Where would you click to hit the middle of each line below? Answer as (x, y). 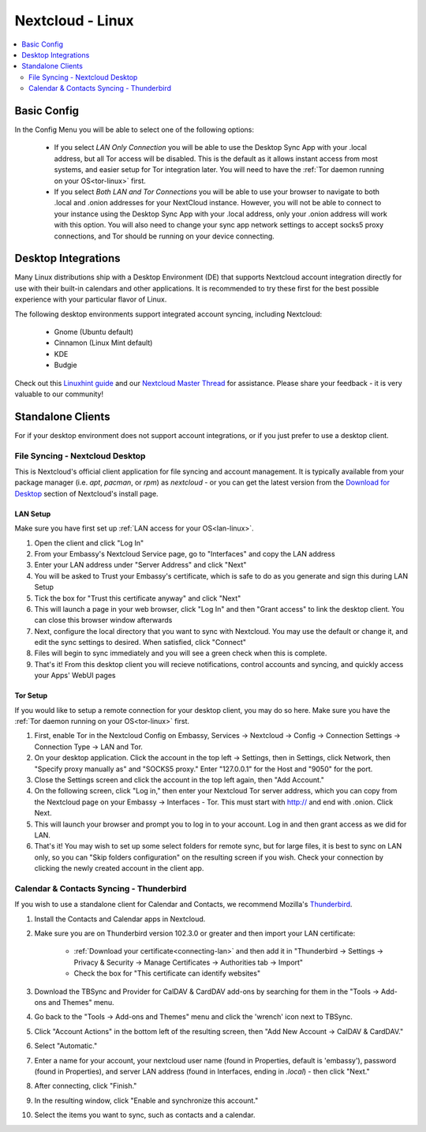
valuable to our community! (59, 394)
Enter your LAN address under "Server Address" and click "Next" (140, 565)
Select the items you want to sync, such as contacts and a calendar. (145, 1115)
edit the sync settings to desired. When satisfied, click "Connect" (140, 643)
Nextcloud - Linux (74, 21)
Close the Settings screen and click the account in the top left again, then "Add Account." (179, 780)
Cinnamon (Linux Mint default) (103, 343)
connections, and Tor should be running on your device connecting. (164, 236)
